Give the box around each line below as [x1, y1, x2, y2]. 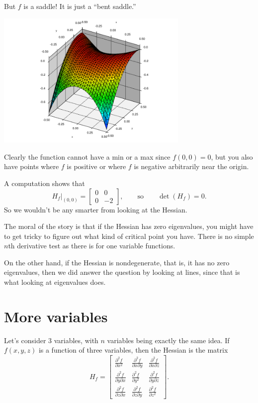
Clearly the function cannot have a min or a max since [4, 151, 171, 162]
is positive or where [67, 161, 126, 172]
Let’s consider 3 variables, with [4, 335, 98, 345]
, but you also [211, 151, 253, 162]
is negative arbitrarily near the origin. [134, 161, 249, 172]
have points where [4, 161, 59, 172]
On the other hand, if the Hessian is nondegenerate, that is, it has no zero [4, 257, 230, 267]
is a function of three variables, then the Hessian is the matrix [38, 345, 228, 355]
